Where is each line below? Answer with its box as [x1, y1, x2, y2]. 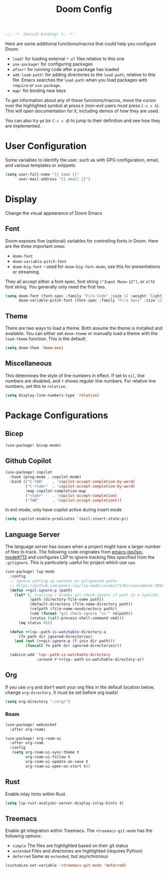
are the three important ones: [5, 243, 65, 249]
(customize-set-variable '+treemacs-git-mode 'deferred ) [5, 863, 126, 868]
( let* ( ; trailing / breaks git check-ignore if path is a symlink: [14, 592, 160, 597]
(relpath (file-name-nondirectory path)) [29, 606, 117, 611]
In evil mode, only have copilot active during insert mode [5, 506, 122, 513]
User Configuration [5, 140, 87, 152]
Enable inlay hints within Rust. [5, 791, 66, 797]
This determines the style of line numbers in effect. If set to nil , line [5, 372, 145, 378]
